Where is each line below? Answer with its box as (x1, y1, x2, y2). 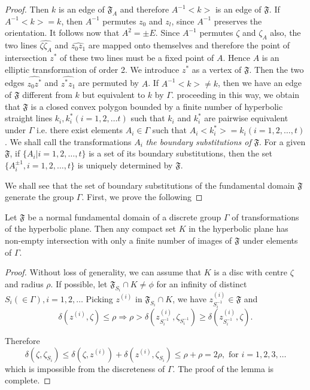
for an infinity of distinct (156, 277, 247, 290)
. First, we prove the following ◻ (81, 191, 203, 203)
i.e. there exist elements (37, 124, 123, 136)
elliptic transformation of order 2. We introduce (5, 63, 180, 75)
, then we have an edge (218, 76, 302, 89)
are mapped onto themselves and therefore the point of (88, 39, 290, 51)
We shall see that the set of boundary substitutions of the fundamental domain (5, 179, 295, 191)
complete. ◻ (5, 374, 51, 386)
